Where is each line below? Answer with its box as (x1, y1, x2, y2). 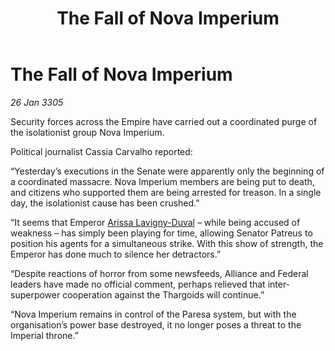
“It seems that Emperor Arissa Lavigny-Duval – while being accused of (10, 216, 301, 228)
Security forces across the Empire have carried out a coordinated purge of (10, 115, 318, 127)
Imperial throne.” (10, 329, 79, 341)
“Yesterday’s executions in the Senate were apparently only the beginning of (10, 165, 325, 177)
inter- (267, 278, 291, 290)
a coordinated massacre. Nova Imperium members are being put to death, (10, 175, 315, 187)
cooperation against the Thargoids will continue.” (62, 288, 265, 301)
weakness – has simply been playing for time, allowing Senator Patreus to (10, 227, 313, 239)
